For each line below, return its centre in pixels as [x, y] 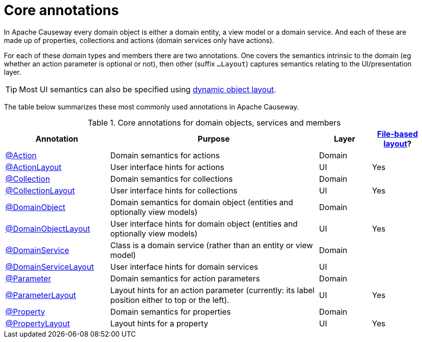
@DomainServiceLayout [50, 267]
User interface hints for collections [174, 190]
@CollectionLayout [40, 190]
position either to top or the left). [170, 300]
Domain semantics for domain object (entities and [202, 202]
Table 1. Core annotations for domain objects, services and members [214, 122]
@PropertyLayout [38, 323]
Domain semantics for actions [165, 155]
